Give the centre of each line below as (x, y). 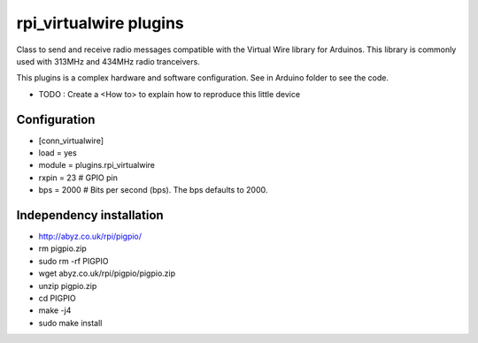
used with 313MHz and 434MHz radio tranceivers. (108, 61)
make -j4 (55, 310)
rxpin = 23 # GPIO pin (78, 178)
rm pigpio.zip (63, 248)
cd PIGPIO (58, 298)
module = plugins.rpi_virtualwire (96, 165)
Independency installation (90, 215)
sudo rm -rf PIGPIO (73, 261)
